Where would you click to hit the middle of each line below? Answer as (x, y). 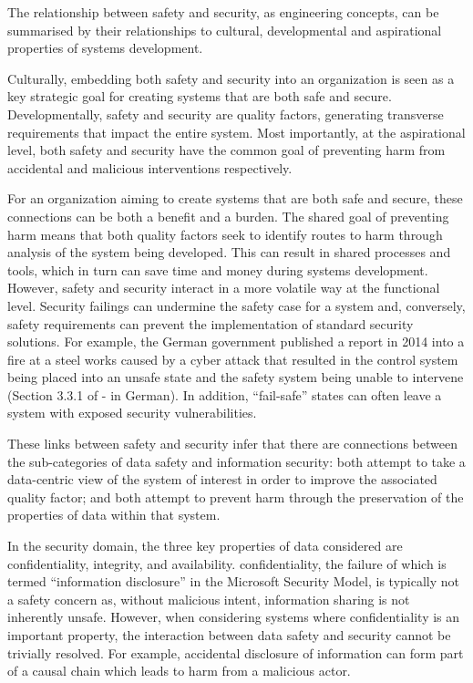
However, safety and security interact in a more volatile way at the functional (224, 288)
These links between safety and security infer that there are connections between (232, 444)
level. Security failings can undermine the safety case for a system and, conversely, (236, 305)
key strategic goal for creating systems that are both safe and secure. (200, 96)
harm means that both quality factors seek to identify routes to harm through (225, 234)
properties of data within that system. (114, 515)
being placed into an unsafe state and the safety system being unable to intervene (236, 377)
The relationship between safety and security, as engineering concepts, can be (223, 12)
